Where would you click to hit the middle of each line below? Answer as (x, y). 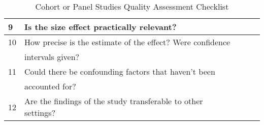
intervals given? (52, 57)
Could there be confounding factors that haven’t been (120, 71)
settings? (40, 113)
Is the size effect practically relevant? (101, 27)
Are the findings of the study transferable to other (114, 101)
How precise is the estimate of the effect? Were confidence (127, 42)
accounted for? (50, 86)
